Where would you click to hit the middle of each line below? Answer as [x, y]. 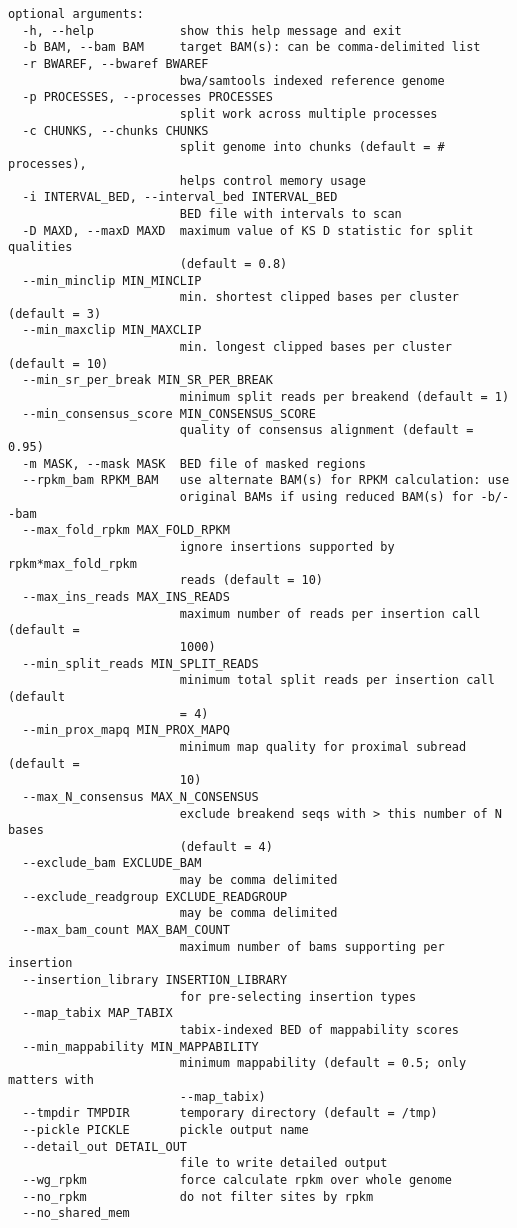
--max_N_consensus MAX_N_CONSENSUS [140, 796]
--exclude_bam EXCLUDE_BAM [112, 863]
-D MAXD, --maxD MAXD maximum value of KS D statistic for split [248, 230]
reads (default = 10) [251, 580]
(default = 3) [55, 313]
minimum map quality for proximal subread [323, 746]
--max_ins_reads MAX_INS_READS [126, 596]
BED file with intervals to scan [290, 213]
